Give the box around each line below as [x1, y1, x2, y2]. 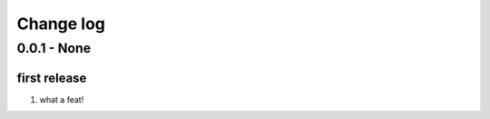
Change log [16, 14, 106, 34]
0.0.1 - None [16, 40, 91, 56]
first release [16, 70, 87, 85]
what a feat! [39, 94, 84, 104]
